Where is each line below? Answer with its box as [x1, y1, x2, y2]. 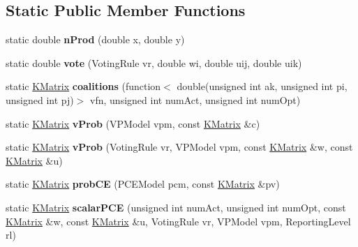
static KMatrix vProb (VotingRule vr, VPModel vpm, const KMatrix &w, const [6, 140, 353, 154]
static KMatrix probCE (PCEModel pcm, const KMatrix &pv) [6, 177, 280, 191]
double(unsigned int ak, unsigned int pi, [177, 79, 348, 93]
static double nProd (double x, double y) [6, 32, 185, 47]
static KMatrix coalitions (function [6, 79, 161, 93]
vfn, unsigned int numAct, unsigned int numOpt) [90, 92, 301, 107]
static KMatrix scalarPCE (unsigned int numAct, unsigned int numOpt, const [6, 200, 346, 214]
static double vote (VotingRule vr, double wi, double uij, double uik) [6, 55, 302, 70]
